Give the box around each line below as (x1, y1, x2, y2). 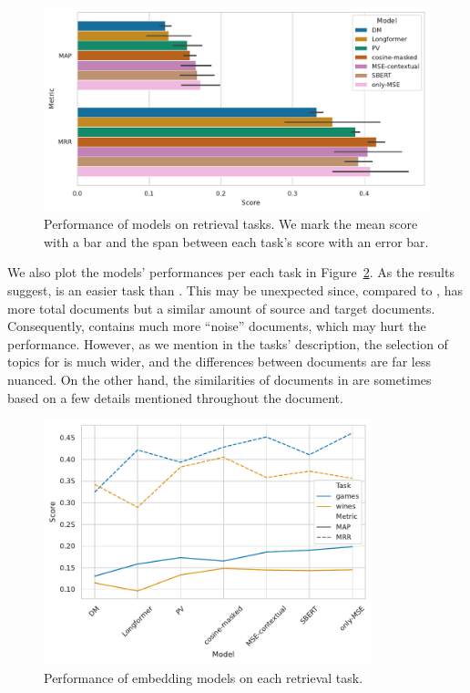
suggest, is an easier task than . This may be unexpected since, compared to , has (7, 280, 463, 299)
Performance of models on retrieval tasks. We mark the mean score (44, 214, 418, 233)
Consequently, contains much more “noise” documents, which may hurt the (7, 316, 426, 336)
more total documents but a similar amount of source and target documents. (7, 298, 435, 317)
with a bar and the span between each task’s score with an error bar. (44, 232, 429, 251)
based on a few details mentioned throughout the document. (7, 388, 343, 407)
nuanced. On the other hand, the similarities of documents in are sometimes (7, 369, 432, 388)
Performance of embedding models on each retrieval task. (44, 667, 363, 687)
